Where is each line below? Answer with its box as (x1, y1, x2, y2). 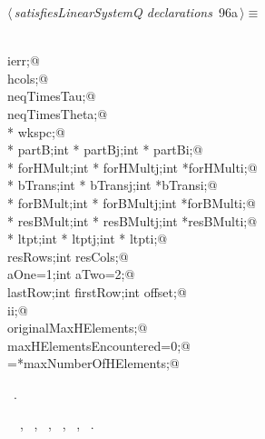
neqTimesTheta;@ (7, 104, 108, 123)
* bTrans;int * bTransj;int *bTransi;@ (7, 175, 218, 195)
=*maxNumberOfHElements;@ (7, 354, 180, 373)
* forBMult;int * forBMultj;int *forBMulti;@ (7, 193, 256, 212)
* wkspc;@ (7, 122, 65, 141)
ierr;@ (7, 51, 40, 70)
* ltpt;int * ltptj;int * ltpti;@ (7, 229, 168, 248)
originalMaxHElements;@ (7, 318, 148, 337)
